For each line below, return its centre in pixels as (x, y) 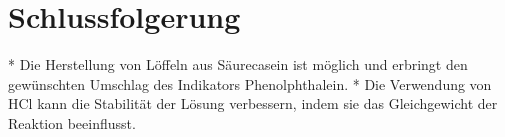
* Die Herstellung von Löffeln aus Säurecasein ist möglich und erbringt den (238, 64)
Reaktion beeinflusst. (72, 122)
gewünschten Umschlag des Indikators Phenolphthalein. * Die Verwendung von (250, 83)
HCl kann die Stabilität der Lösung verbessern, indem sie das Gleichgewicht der (253, 103)
